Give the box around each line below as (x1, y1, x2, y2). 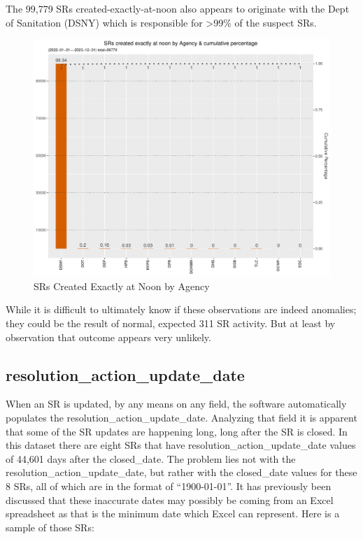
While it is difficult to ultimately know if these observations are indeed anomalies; (6, 302, 357, 317)
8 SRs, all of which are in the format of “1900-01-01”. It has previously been (6, 479, 332, 494)
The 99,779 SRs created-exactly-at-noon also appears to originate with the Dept (6, 1, 350, 15)
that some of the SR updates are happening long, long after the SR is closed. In (6, 424, 348, 438)
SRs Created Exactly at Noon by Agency (34, 278, 210, 293)
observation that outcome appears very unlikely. (6, 329, 211, 344)
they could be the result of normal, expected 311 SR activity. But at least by (6, 316, 336, 331)
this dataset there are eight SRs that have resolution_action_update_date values (6, 438, 356, 452)
